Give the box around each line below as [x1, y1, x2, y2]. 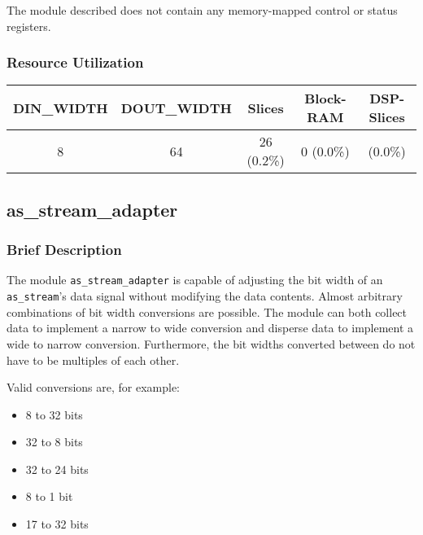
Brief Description [7, 239, 122, 260]
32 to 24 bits [25, 460, 89, 477]
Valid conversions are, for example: [7, 379, 180, 396]
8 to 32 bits [25, 406, 83, 423]
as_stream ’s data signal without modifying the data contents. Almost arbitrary [7, 287, 403, 305]
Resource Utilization [7, 52, 144, 72]
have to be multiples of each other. [7, 351, 180, 368]
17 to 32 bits [25, 515, 89, 533]
